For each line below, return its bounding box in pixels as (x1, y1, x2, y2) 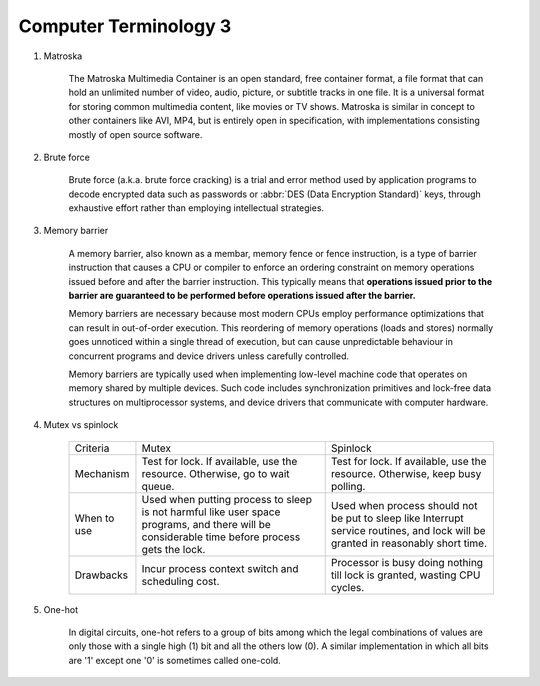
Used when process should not (330, 498, 478, 512)
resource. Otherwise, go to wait (141, 466, 290, 480)
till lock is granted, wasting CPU (330, 568, 481, 582)
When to (74, 511, 115, 525)
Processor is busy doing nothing (330, 555, 484, 569)
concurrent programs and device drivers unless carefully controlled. (68, 350, 350, 362)
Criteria (74, 441, 110, 455)
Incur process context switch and (141, 561, 299, 575)
